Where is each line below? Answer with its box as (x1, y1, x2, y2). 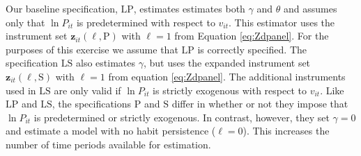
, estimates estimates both (133, 1, 245, 15)
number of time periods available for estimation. (6, 137, 211, 151)
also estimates (76, 55, 136, 70)
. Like (320, 83, 344, 97)
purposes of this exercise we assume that (6, 42, 178, 56)
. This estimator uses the (229, 15, 335, 29)
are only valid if (54, 83, 121, 97)
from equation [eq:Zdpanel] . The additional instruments (108, 69, 346, 83)
